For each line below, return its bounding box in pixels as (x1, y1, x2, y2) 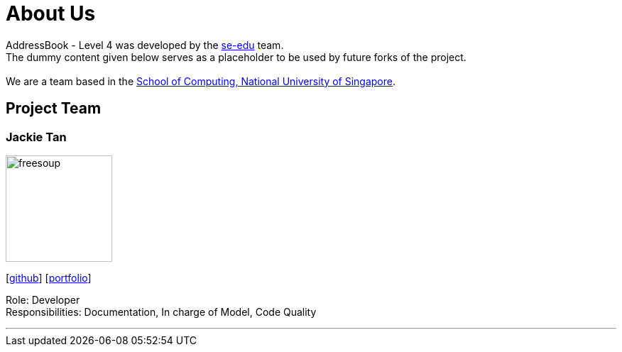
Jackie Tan (6, 129, 67, 144)
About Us (6, 1, 96, 26)
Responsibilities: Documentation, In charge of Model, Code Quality (6, 305, 317, 318)
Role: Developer (6, 293, 80, 306)
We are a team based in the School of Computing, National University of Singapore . (6, 75, 396, 87)
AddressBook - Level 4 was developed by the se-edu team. (6, 38, 284, 51)
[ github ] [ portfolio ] (6, 271, 92, 284)
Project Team (6, 99, 102, 118)
